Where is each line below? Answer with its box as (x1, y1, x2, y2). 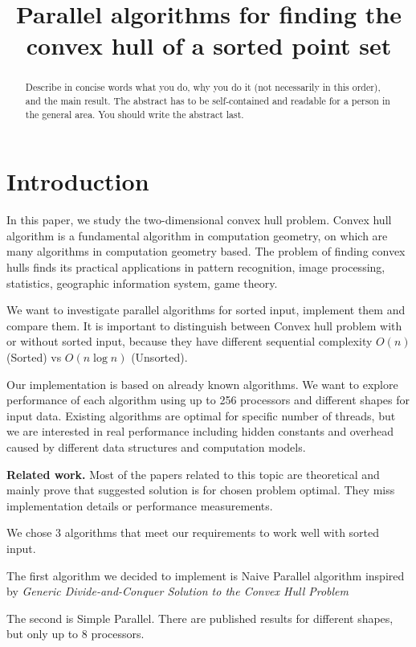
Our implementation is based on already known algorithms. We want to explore (6, 375, 398, 392)
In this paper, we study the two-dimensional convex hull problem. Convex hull (6, 211, 392, 228)
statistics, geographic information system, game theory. (6, 274, 278, 291)
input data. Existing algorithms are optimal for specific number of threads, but (6, 407, 396, 424)
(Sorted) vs (6, 349, 62, 366)
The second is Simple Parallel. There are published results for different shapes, (6, 609, 394, 626)
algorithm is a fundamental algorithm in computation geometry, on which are (6, 227, 388, 244)
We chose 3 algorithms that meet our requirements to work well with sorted (6, 524, 380, 541)
